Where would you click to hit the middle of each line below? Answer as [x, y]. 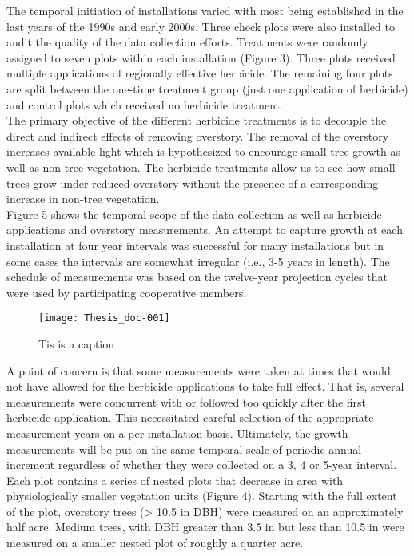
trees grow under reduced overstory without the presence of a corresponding [193, 183]
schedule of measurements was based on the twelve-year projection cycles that [197, 277]
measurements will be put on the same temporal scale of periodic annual [184, 449]
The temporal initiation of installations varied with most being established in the [205, 10]
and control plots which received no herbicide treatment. [145, 104]
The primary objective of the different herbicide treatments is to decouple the [197, 120]
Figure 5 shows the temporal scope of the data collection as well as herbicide [194, 214]
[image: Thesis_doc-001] [104, 318]
